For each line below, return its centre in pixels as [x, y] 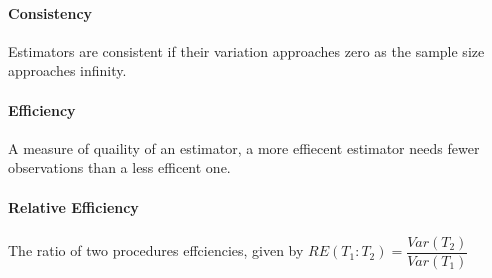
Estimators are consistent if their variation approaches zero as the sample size [246, 50]
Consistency [50, 12]
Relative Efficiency [73, 206]
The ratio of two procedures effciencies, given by [156, 250]
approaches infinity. [67, 70]
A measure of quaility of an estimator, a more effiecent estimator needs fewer [244, 147]
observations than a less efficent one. [119, 167]
